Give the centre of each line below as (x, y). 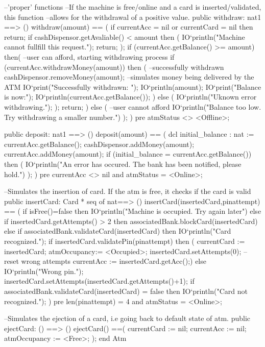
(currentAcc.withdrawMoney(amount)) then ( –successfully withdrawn (114, 67)
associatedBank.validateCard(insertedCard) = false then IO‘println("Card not (126, 291)
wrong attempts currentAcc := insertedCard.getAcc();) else (114, 261)
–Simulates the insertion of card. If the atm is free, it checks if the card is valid (128, 191)
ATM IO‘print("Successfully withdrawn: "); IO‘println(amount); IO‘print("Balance (133, 86)
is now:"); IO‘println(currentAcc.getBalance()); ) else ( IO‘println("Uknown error (130, 97)
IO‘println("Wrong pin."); (44, 271)
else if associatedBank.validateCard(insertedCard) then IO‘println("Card (118, 231)
